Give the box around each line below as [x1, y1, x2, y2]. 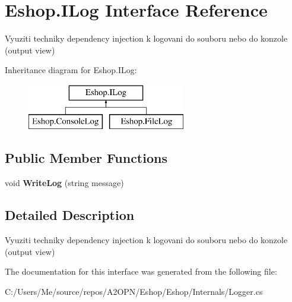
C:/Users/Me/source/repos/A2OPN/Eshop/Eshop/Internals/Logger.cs [5, 285, 263, 297]
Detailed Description [5, 206, 135, 224]
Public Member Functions [5, 149, 167, 167]
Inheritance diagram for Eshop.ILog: [5, 64, 137, 76]
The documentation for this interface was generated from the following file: [5, 265, 277, 278]
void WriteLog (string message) [5, 177, 124, 189]
